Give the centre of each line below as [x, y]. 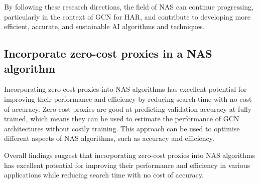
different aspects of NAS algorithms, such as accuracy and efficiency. [109, 138]
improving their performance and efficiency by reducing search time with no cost [128, 99]
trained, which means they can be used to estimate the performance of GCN [122, 119]
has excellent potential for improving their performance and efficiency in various [127, 165]
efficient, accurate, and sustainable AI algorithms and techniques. [104, 26]
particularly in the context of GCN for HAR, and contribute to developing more [127, 16]
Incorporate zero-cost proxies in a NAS [108, 53]
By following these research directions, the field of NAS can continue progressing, [129, 7]
